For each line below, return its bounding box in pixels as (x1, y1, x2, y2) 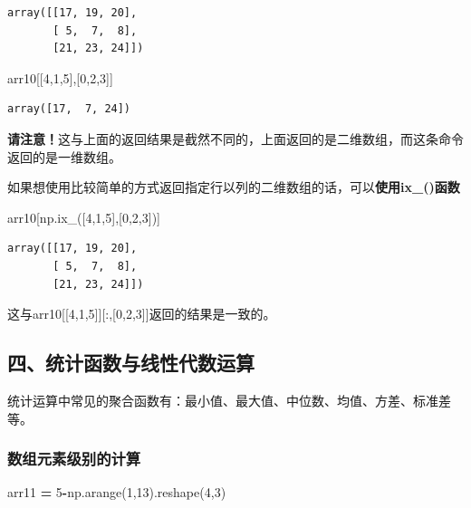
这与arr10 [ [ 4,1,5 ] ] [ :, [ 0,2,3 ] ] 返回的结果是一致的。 (7, 304, 276, 323)
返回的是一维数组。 (7, 147, 121, 166)
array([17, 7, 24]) (7, 102, 131, 116)
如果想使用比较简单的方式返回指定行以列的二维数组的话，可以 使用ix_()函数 (7, 177, 460, 196)
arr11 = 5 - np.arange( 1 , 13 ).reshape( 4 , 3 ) (7, 483, 226, 502)
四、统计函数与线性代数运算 (7, 349, 255, 377)
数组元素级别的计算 (7, 447, 141, 470)
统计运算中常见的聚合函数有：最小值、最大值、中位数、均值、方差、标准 (7, 390, 438, 409)
